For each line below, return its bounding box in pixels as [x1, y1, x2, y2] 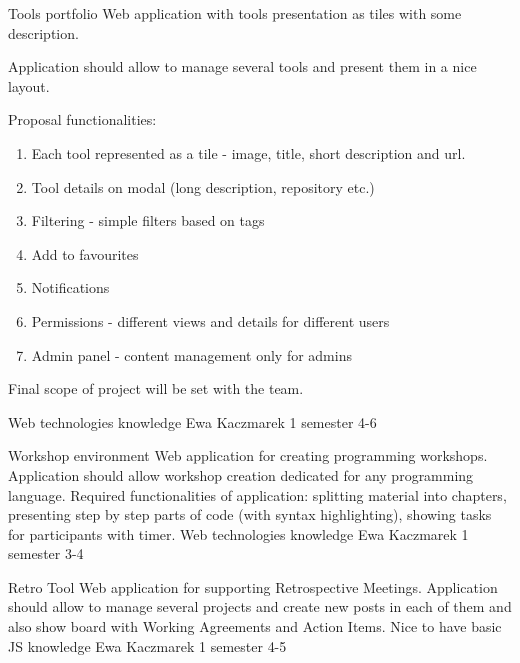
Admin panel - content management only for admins [31, 344, 352, 365]
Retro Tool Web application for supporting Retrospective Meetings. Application [8, 576, 498, 597]
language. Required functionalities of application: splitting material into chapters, [8, 484, 507, 505]
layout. [8, 75, 50, 96]
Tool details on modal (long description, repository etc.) [31, 176, 375, 197]
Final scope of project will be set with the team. [8, 378, 304, 399]
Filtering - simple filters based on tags [31, 210, 265, 231]
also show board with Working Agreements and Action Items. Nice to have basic [8, 616, 502, 637]
